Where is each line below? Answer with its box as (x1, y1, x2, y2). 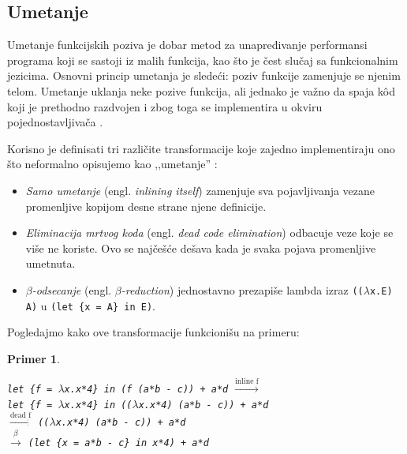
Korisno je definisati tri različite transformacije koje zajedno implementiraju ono (7, 140, 395, 156)
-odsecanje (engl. (32, 281, 112, 298)
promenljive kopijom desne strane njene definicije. (25, 197, 267, 214)
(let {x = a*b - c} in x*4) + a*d (28, 437, 209, 448)
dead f (9, 411, 32, 419)
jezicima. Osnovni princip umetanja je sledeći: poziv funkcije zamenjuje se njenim (7, 67, 401, 84)
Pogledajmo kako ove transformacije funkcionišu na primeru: (7, 324, 300, 340)
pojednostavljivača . (7, 114, 103, 130)
